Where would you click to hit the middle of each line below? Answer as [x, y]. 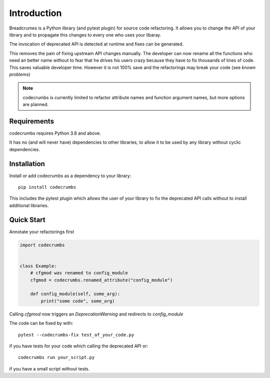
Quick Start [27, 220]
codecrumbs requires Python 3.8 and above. [55, 133]
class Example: [38, 266]
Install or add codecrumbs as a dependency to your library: [70, 176]
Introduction [35, 13]
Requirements [32, 121]
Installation [27, 163]
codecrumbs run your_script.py [56, 357]
